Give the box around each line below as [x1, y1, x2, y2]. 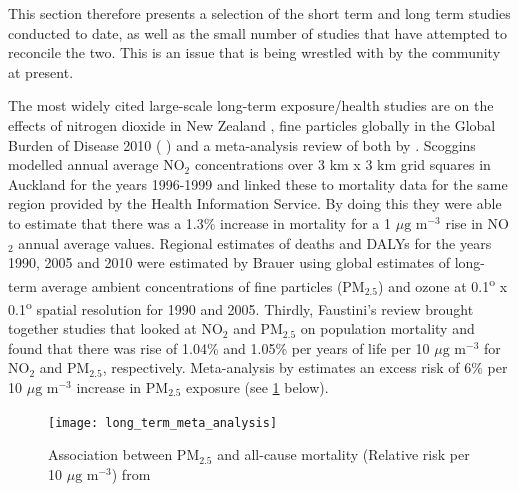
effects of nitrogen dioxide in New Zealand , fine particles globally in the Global [8, 114, 496, 135]
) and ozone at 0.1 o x [378, 272, 508, 296]
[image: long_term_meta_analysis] [48, 415, 278, 430]
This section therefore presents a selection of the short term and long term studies [8, 3, 511, 23]
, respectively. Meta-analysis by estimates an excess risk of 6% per [102, 357, 508, 378]
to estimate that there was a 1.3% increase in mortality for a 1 [8, 212, 391, 233]
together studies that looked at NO [8, 318, 223, 339]
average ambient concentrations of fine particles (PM [41, 275, 365, 296]
